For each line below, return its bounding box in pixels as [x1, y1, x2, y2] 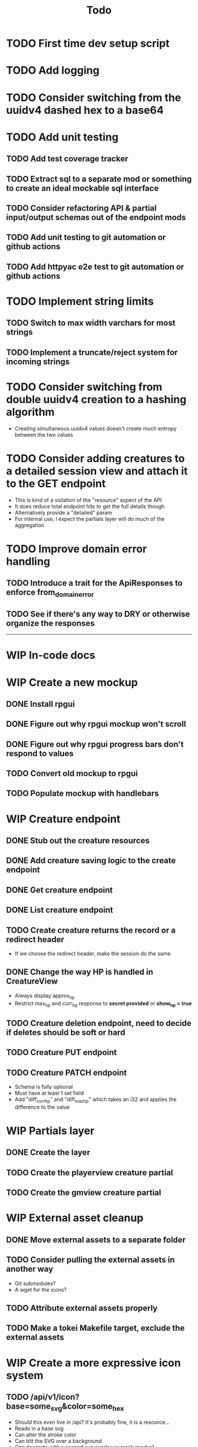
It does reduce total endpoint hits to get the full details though [14, 502, 165, 509]
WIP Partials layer [6, 1124, 95, 1137]
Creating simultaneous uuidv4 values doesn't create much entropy [14, 424, 177, 432]
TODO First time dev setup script [6, 37, 170, 50]
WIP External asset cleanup [6, 1211, 144, 1225]
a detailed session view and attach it [6, 464, 188, 478]
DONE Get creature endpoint [6, 885, 113, 895]
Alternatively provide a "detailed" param [14, 509, 113, 516]
